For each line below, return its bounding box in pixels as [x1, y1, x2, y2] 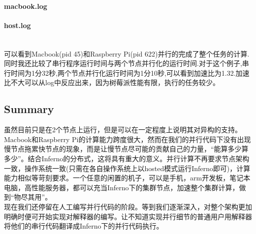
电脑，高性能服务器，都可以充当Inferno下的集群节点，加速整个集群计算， [4, 182, 239, 192]
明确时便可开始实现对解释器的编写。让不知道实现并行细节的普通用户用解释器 [4, 211, 252, 221]
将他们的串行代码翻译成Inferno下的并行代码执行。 [4, 221, 163, 231]
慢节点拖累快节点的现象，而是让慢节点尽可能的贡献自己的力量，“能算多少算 [4, 144, 249, 154]
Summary [4, 101, 54, 117]
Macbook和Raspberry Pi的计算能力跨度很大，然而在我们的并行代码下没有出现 [4, 134, 251, 144]
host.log [4, 20, 31, 30]
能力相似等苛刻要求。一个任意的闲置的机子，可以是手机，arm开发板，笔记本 [4, 173, 251, 183]
